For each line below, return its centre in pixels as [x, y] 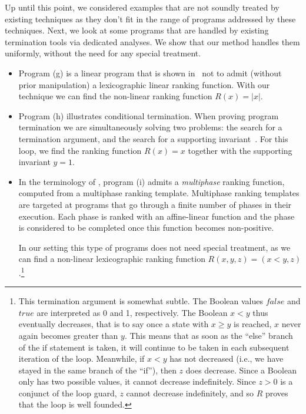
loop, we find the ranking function [80, 150]
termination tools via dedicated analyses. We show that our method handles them [152, 41]
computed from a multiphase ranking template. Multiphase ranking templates [159, 193]
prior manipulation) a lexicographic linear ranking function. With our [144, 84]
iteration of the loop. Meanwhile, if [82, 359]
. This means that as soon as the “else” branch [209, 335]
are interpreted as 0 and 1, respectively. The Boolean [132, 312]
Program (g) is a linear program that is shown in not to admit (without [150, 73]
